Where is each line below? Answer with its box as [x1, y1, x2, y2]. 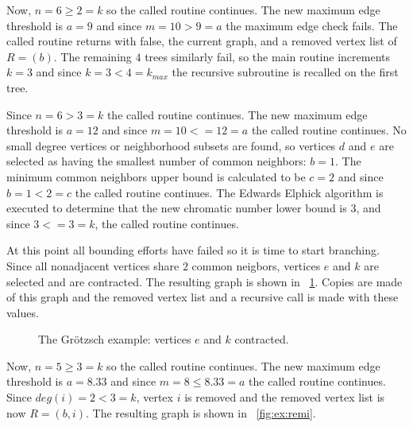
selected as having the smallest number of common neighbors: [6, 153, 307, 169]
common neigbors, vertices [191, 257, 321, 274]
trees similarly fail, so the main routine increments [145, 48, 391, 64]
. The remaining [53, 48, 132, 64]
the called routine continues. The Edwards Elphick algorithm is [75, 184, 384, 200]
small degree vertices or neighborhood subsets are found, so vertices [6, 137, 336, 153]
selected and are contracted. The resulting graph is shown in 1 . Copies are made [6, 273, 403, 289]
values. [6, 304, 39, 320]
